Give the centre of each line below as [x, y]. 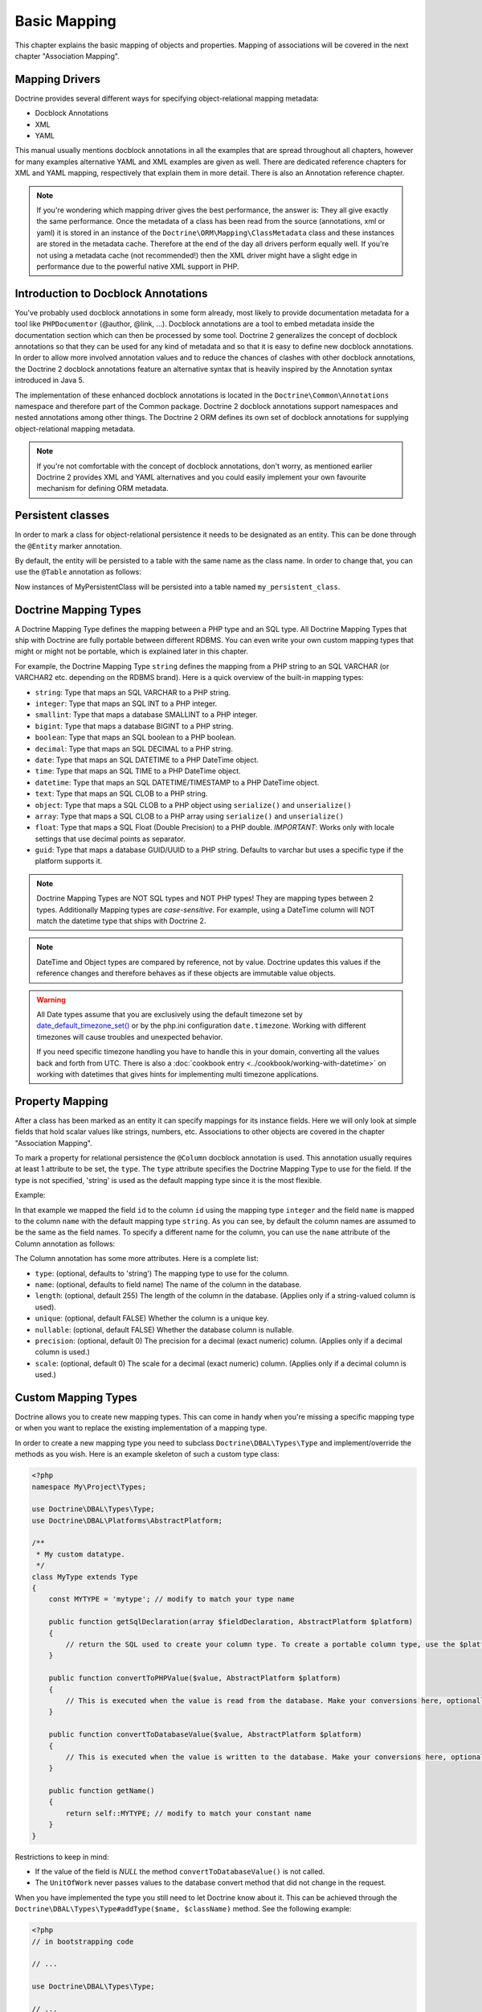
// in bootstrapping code [83, 1941]
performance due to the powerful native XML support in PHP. [138, 266]
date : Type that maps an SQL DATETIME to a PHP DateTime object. [147, 760]
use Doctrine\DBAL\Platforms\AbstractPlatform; [127, 1520]
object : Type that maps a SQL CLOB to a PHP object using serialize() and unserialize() [193, 805]
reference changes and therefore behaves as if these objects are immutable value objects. [186, 973]
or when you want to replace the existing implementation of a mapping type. [141, 1428]
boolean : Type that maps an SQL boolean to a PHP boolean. [135, 737]
